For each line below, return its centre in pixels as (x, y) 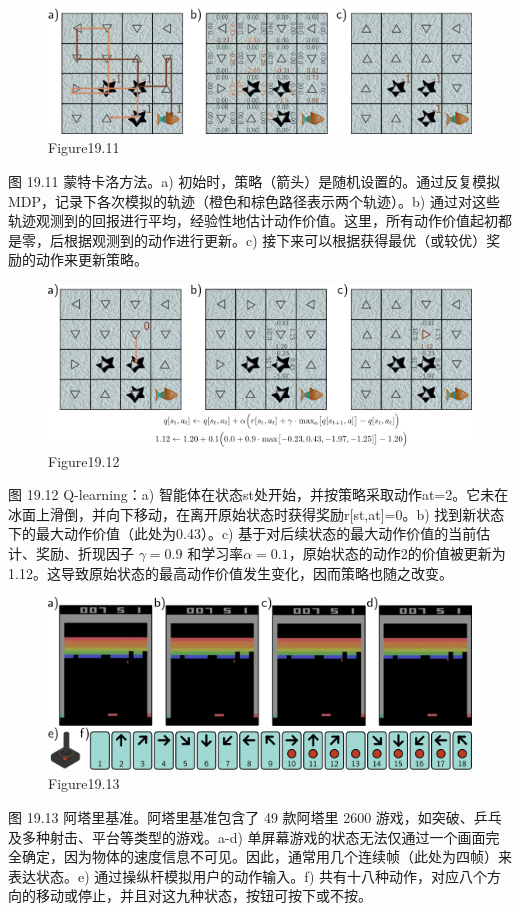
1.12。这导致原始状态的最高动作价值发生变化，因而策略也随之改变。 (230, 572)
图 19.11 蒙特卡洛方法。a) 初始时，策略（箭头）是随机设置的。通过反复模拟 (254, 180)
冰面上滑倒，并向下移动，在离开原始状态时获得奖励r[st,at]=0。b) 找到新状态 (256, 513)
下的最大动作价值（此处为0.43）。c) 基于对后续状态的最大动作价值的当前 (242, 533)
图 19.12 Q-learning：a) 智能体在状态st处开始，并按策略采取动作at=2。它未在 (258, 494)
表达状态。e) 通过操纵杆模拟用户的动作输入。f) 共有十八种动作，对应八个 (248, 875)
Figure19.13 (84, 783)
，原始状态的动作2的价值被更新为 (397, 552)
